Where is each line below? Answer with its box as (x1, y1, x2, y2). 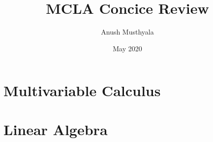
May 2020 (113, 43, 142, 53)
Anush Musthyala (101, 27, 154, 37)
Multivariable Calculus (3, 80, 161, 101)
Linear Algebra (3, 119, 108, 139)
